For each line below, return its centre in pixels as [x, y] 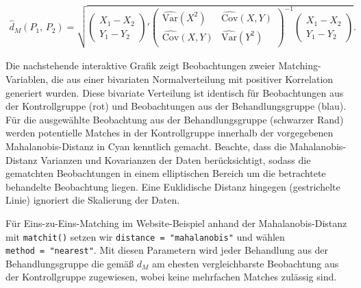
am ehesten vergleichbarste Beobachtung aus [245, 263]
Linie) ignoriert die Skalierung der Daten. [93, 200]
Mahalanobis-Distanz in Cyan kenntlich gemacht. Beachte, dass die [146, 146]
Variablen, [27, 79]
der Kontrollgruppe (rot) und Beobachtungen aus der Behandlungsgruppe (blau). [176, 106]
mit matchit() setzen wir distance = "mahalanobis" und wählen [145, 236]
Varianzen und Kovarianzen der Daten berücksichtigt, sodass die [176, 159]
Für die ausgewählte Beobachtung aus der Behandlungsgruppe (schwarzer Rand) [175, 119]
